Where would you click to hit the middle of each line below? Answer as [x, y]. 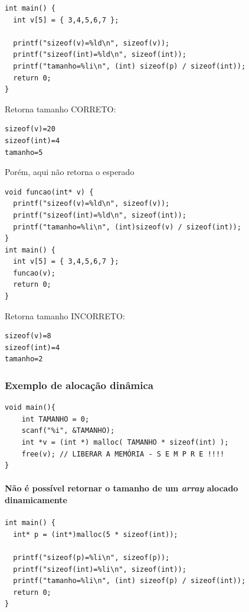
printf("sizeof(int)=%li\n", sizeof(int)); [100, 569]
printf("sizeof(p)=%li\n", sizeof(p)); [91, 557]
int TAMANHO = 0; [55, 419]
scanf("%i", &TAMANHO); [68, 431]
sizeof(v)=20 [30, 129]
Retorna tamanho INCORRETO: [65, 315]
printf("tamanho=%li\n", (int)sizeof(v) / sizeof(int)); [127, 227]
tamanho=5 [24, 152]
